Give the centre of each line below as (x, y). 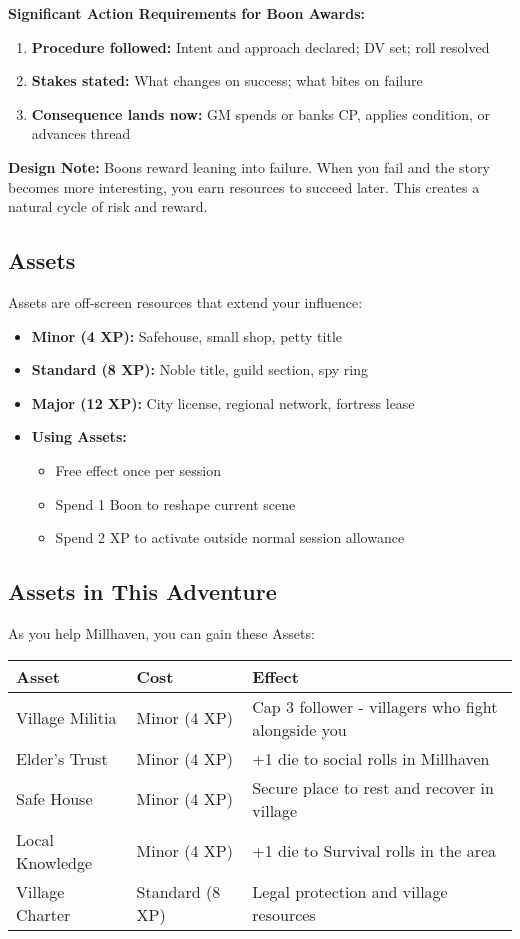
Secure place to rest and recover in (373, 787)
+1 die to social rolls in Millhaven (371, 758)
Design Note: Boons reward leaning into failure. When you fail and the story (249, 166)
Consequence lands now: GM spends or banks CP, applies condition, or (261, 113)
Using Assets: (79, 436)
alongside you (299, 729)
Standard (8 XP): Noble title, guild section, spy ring (199, 369)
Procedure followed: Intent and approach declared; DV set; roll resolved (260, 46)
